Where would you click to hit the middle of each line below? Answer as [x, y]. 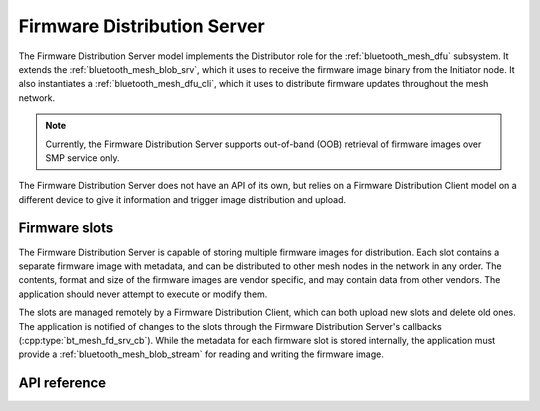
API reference [62, 383]
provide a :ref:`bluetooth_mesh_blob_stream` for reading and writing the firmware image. [201, 354]
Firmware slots [66, 228]
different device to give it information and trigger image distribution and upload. [182, 199]
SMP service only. [82, 157]
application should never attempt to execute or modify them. [143, 294]
